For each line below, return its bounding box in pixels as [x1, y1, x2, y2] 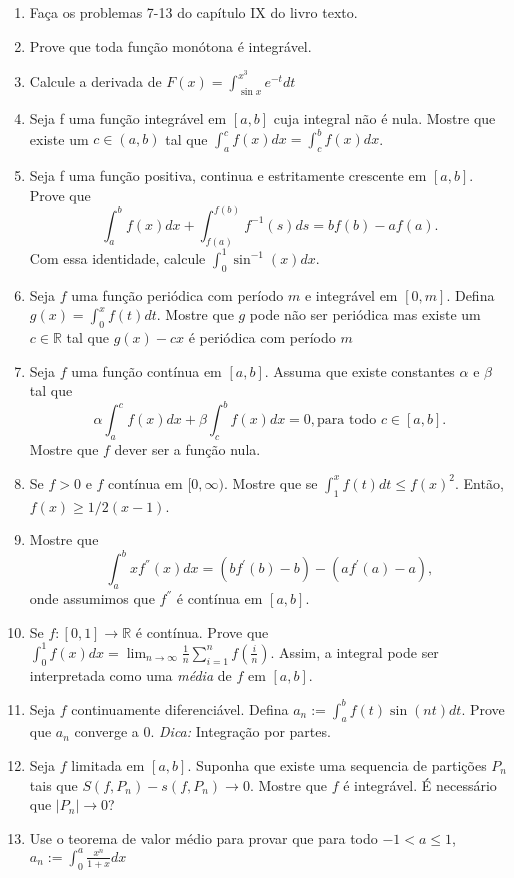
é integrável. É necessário [343, 774, 497, 795]
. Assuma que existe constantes [264, 360, 455, 381]
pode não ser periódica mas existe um [249, 304, 481, 325]
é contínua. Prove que [135, 621, 269, 642]
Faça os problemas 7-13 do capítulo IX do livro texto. [29, 2, 358, 22]
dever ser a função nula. [114, 439, 261, 460]
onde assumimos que [29, 588, 155, 609]
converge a [74, 721, 139, 742]
